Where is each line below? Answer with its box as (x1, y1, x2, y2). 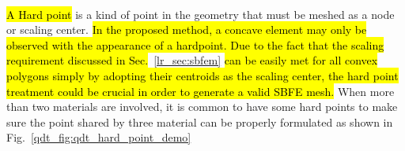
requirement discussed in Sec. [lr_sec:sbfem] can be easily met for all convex (6, 52, 378, 68)
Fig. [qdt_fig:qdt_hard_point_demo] (6, 129, 191, 145)
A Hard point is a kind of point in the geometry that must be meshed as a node (6, 6, 395, 22)
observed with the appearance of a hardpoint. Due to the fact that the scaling (6, 36, 384, 53)
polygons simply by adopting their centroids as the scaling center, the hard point (6, 67, 399, 83)
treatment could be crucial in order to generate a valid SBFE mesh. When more (6, 83, 395, 99)
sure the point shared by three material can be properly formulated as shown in (6, 113, 393, 130)
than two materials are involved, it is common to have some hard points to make (6, 98, 398, 115)
